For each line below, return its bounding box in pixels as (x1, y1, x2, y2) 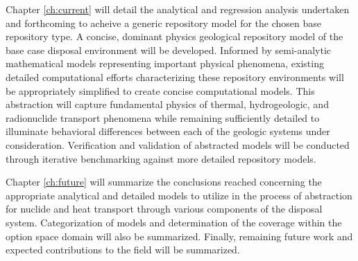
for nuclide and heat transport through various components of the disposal (6, 201, 323, 216)
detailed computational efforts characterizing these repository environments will (6, 69, 344, 84)
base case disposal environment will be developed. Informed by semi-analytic (6, 42, 332, 57)
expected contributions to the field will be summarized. (6, 242, 240, 257)
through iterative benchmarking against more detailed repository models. (6, 151, 316, 165)
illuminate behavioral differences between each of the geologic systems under (6, 124, 330, 138)
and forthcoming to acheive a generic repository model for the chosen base (6, 15, 322, 30)
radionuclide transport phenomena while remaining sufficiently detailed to (6, 110, 320, 125)
